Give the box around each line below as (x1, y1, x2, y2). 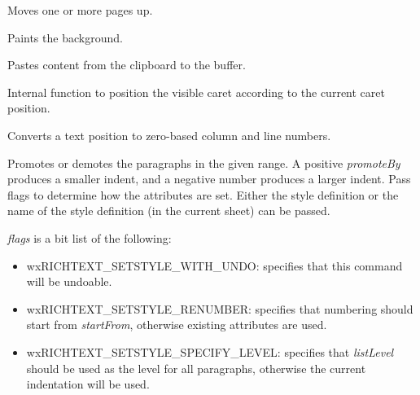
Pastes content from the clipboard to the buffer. (7, 56, 246, 73)
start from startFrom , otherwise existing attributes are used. (26, 316, 327, 333)
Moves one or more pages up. (7, 2, 153, 18)
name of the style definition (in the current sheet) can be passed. (7, 202, 330, 219)
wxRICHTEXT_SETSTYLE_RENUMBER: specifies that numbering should (26, 300, 413, 317)
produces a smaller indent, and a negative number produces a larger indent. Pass (7, 170, 411, 187)
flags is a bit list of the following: (7, 229, 172, 246)
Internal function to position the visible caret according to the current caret (7, 83, 385, 100)
